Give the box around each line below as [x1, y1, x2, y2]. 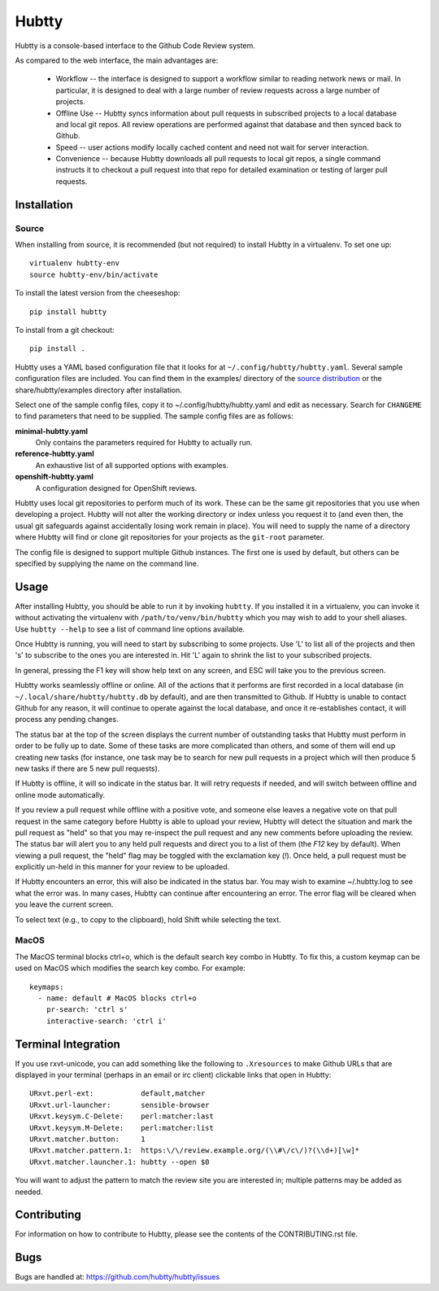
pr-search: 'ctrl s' [46, 1005, 128, 1014]
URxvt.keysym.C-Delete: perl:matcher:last [29, 1112, 215, 1121]
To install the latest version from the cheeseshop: [15, 288, 180, 298]
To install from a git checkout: [15, 325, 115, 335]
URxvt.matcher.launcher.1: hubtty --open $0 [29, 1157, 211, 1166]
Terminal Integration [15, 1037, 121, 1051]
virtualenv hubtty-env [29, 259, 120, 268]
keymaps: [29, 982, 64, 991]
